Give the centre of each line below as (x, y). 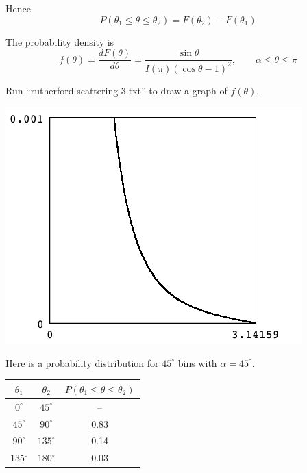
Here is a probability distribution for (82, 362)
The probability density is (60, 41)
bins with (197, 362)
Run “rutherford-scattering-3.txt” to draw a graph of (116, 90)
